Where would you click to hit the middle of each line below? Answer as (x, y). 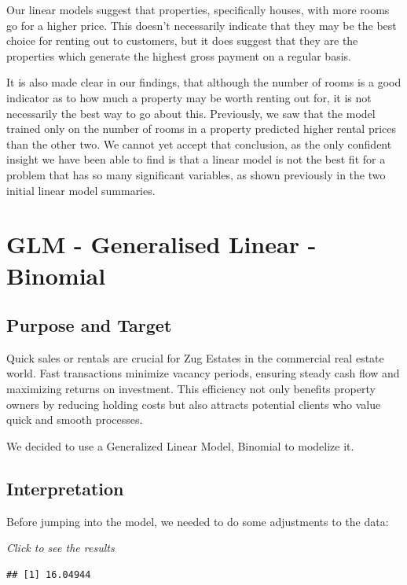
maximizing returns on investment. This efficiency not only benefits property (191, 389)
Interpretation (65, 488)
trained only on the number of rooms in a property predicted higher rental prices (201, 129)
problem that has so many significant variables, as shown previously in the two (196, 174)
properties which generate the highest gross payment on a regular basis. (179, 55)
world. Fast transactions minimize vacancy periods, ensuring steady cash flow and (203, 373)
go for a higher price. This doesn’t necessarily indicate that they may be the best (202, 25)
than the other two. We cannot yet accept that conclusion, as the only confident (199, 143)
